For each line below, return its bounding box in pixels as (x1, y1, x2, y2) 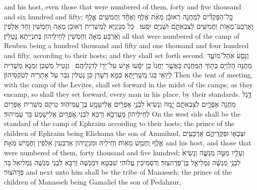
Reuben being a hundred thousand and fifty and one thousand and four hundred (4, 40, 249, 51)
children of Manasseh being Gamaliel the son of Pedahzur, (4, 176, 181, 187)
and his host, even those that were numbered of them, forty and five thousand (4, 1, 241, 11)
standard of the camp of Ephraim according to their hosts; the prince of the (4, 118, 235, 128)
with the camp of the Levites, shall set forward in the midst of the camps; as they (4, 79, 253, 89)
